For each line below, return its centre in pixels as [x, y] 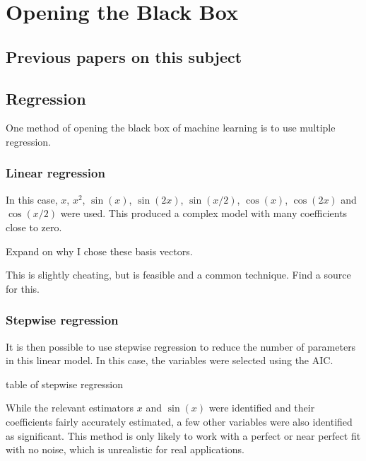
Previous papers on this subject [124, 56]
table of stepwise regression [65, 384]
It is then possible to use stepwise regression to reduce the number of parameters [181, 346]
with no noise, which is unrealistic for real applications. [125, 449]
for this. [23, 288]
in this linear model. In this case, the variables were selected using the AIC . [170, 360]
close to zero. [34, 227]
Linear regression [55, 173]
